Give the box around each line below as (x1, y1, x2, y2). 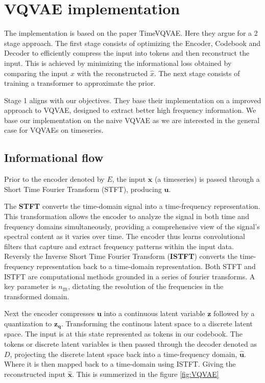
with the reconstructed (77, 67, 148, 78)
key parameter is (4, 281, 56, 292)
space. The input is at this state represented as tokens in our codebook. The (4, 328, 243, 339)
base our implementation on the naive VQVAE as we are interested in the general (4, 114, 260, 125)
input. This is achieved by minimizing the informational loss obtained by (4, 57, 232, 68)
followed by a (213, 308, 255, 319)
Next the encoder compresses (4, 308, 95, 319)
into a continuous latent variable (104, 308, 205, 319)
